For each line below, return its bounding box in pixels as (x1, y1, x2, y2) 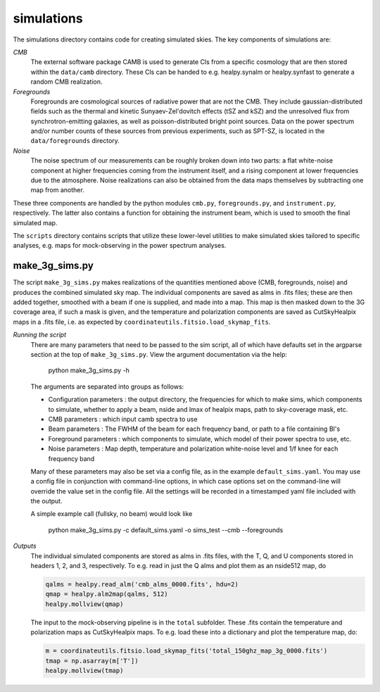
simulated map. (13, 218, 58, 227)
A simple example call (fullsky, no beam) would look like (30, 510, 193, 518)
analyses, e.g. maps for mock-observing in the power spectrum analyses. (13, 241, 227, 250)
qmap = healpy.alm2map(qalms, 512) (45, 590, 168, 598)
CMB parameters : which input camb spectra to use (48, 415, 198, 423)
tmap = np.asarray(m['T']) (45, 657, 139, 665)
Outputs (13, 542, 37, 551)
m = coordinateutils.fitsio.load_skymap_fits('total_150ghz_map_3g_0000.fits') (45, 647, 328, 655)
